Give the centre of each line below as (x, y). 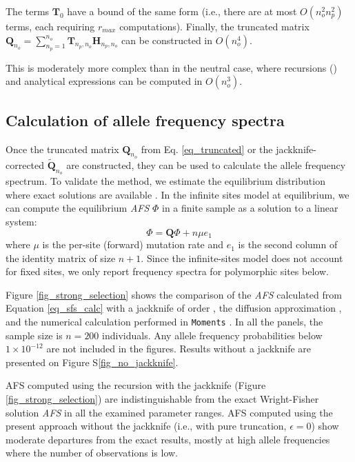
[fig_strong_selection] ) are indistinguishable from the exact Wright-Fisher (162, 399)
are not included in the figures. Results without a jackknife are (179, 349)
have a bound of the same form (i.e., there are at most (182, 11)
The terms (28, 11)
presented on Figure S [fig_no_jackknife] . (92, 362)
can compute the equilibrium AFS (78, 208)
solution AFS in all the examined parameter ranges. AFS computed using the (169, 412)
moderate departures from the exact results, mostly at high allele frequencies (168, 439)
